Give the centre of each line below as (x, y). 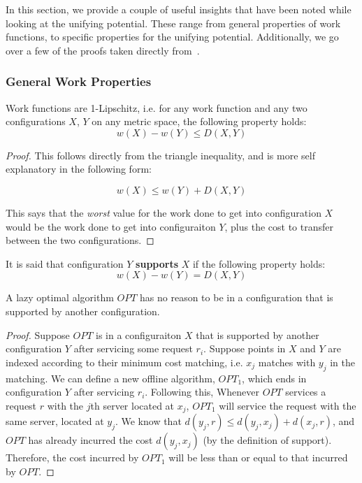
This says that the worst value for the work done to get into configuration (164, 212)
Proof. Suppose (38, 334)
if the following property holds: (259, 263)
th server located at (132, 405)
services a (306, 392)
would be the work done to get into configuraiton (111, 226)
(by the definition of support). (267, 440)
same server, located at (55, 421)
